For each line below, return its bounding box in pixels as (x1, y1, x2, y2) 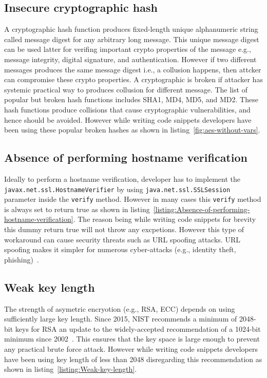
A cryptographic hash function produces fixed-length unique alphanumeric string (4, 24, 258, 34)
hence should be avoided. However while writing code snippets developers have (4, 114, 252, 125)
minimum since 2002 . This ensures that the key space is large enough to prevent (4, 333, 260, 344)
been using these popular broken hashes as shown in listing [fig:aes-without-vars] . (4, 124, 260, 135)
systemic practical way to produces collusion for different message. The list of (4, 84, 247, 94)
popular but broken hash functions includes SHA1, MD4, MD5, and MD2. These (4, 94, 258, 105)
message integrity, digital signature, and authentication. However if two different (4, 53, 257, 64)
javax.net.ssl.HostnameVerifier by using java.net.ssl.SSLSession (4, 183, 231, 194)
